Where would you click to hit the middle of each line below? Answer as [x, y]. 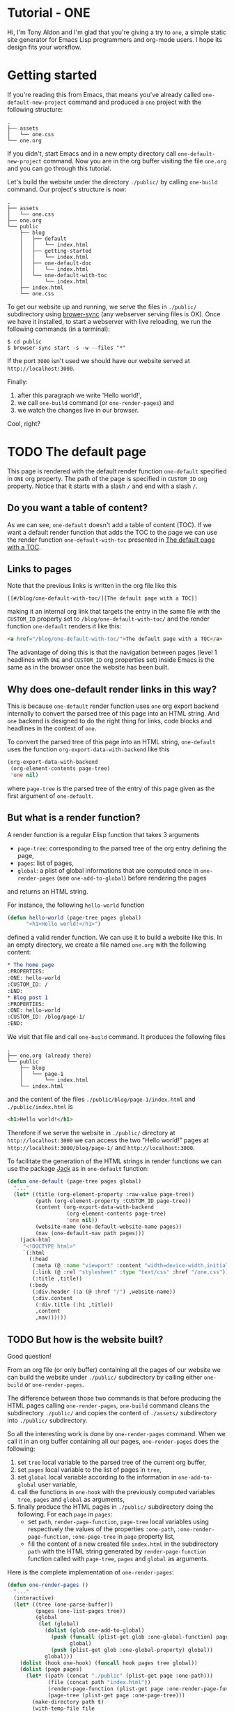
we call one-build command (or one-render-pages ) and [95, 402]
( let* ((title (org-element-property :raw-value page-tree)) [104, 1194]
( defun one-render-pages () [48, 1585]
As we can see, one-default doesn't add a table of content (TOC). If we [110, 524]
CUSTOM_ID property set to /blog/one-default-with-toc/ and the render [109, 619]
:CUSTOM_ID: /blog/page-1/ [46, 1017]
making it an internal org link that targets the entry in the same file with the [114, 612]
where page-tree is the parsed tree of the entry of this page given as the [111, 788]
